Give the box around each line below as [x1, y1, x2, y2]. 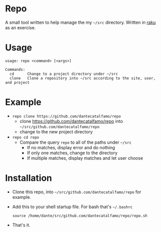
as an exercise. [5, 24, 36, 30]
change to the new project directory [19, 128, 93, 134]
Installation [5, 173, 52, 183]
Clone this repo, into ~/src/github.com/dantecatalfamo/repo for [12, 189, 142, 195]
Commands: [5, 67, 26, 72]
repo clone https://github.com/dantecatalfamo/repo [12, 114, 121, 119]
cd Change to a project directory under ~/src [9, 71, 119, 76]
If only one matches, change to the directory [27, 150, 118, 156]
